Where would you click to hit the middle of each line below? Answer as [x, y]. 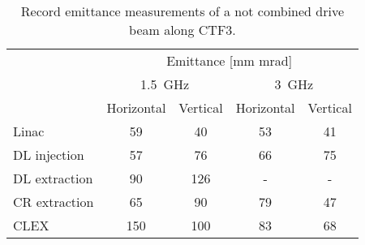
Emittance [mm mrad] [230, 60]
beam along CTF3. [182, 30]
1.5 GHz [165, 84]
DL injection [49, 155]
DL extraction [53, 178]
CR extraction [54, 202]
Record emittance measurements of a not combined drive [182, 11]
